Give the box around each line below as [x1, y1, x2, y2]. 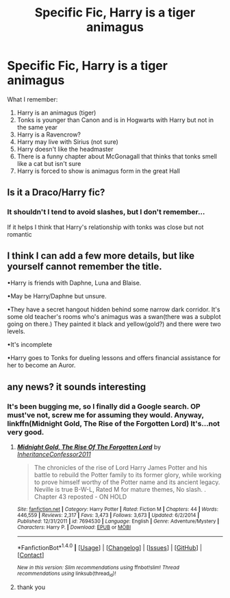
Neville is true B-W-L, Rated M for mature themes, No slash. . [34, 486, 207, 494]
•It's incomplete [7, 341, 53, 349]
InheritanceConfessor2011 [16, 451, 91, 459]
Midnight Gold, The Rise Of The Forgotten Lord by [16, 443, 162, 451]
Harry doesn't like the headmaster [16, 145, 114, 153]
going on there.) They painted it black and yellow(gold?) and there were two [7, 320, 221, 328]
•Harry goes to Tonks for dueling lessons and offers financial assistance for [7, 354, 221, 362]
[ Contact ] [16, 551, 44, 559]
